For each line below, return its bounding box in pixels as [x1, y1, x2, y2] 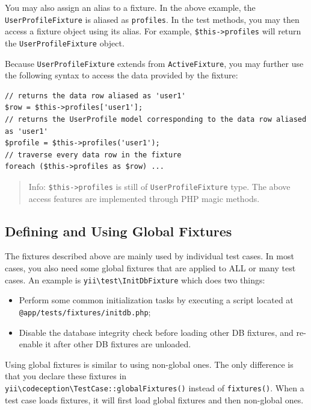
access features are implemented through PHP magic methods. [28, 192, 260, 204]
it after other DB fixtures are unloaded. [45, 338, 191, 350]
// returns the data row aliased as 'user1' [5, 91, 186, 100]
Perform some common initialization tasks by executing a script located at [19, 294, 294, 306]
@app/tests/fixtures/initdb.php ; [19, 305, 151, 318]
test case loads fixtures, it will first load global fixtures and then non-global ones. [5, 393, 304, 406]
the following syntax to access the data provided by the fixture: [5, 69, 238, 81]
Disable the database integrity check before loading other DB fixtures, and [19, 326, 294, 338]
